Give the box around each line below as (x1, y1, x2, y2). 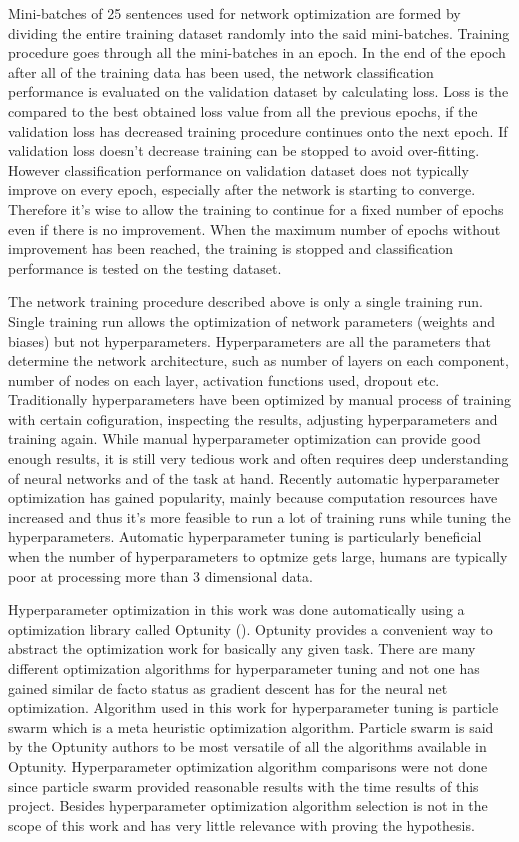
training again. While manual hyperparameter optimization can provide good (8, 428, 481, 449)
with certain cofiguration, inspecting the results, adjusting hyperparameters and (8, 408, 498, 429)
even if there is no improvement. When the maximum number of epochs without (8, 218, 501, 239)
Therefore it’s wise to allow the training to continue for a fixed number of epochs (8, 198, 504, 219)
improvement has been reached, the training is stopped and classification (8, 238, 454, 259)
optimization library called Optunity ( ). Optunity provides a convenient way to (8, 618, 493, 639)
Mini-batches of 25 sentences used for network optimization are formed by (8, 3, 461, 23)
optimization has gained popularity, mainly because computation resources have (8, 487, 498, 508)
